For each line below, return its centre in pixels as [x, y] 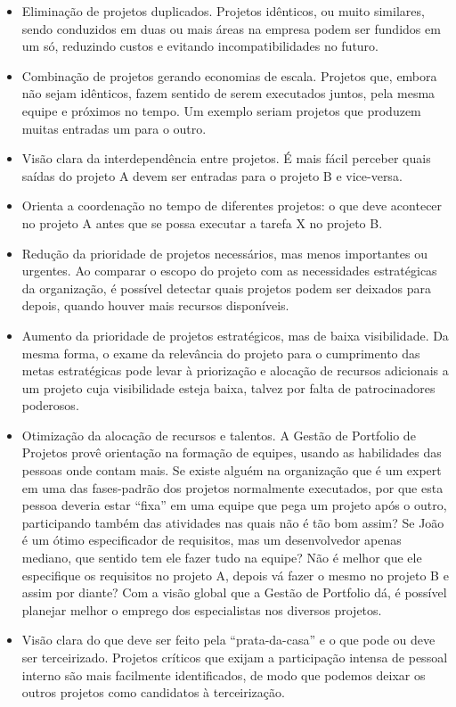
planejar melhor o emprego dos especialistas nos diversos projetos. [202, 609]
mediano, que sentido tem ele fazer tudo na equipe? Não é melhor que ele [222, 558]
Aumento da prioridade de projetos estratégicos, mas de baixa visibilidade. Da [235, 335]
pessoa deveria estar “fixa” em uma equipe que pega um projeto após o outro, [234, 505]
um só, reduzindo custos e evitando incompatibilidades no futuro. [200, 46]
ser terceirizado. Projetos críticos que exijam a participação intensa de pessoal [235, 657]
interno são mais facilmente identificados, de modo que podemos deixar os [224, 674]
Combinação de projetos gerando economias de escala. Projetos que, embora [229, 75]
